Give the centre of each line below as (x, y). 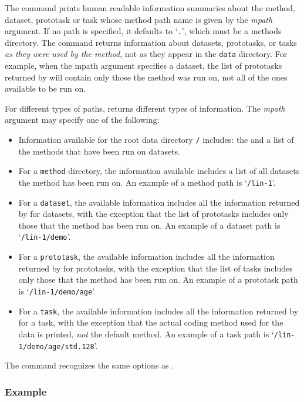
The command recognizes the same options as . (89, 365)
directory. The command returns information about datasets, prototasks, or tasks (151, 42)
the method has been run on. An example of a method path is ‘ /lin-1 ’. (147, 182)
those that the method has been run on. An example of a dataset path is (149, 225)
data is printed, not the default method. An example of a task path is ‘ (146, 334)
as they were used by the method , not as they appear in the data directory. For (146, 54)
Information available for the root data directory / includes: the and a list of (156, 140)
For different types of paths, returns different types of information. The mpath (145, 108)
